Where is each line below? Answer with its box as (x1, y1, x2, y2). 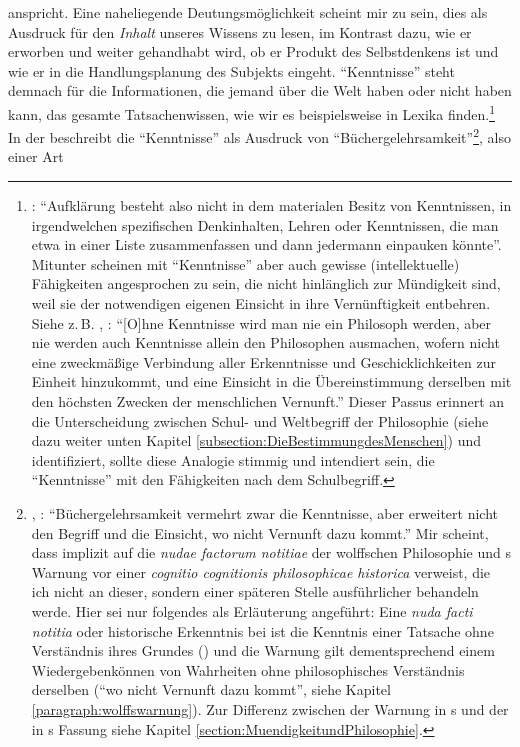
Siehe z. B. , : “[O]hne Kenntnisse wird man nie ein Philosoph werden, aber (31, 312, 492, 333)
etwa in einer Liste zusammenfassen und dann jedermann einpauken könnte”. (31, 234, 502, 255)
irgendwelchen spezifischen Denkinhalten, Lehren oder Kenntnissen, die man (31, 214, 499, 235)
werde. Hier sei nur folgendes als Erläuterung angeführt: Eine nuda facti (31, 600, 473, 621)
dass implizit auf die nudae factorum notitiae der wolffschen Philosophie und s (31, 542, 512, 563)
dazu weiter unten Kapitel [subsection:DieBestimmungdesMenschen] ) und (31, 430, 482, 451)
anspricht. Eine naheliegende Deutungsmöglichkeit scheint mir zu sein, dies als (8, 2, 488, 22)
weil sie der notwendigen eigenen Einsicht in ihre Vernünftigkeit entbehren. (31, 293, 491, 314)
